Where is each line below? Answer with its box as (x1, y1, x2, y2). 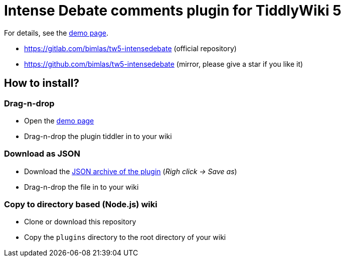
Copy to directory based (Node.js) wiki (4, 199, 157, 210)
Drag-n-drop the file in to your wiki (24, 182, 139, 191)
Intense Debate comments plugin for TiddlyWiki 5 (4, 2, 341, 19)
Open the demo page (24, 116, 94, 125)
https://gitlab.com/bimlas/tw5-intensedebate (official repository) (24, 44, 237, 53)
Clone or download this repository (24, 217, 136, 226)
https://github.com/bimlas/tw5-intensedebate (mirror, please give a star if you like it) (24, 59, 303, 68)
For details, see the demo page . (4, 28, 109, 37)
